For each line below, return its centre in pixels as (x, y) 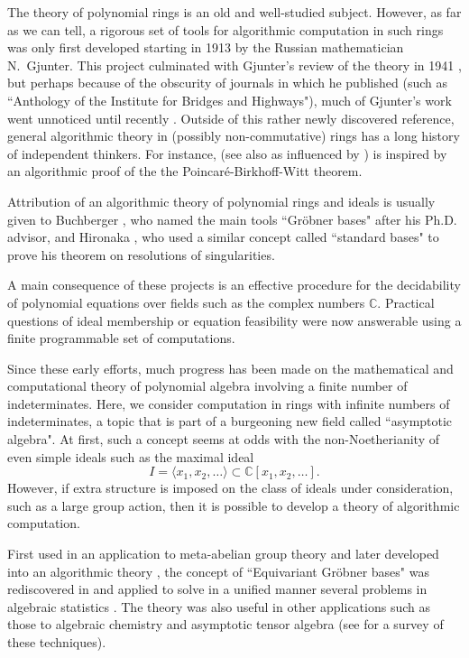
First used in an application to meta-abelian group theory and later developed (223, 554)
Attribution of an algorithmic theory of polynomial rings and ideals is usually (221, 201)
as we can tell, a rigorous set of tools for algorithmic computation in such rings (225, 29)
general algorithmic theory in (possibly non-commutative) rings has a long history (234, 136)
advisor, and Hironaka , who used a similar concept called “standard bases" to (223, 237)
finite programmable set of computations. (121, 338)
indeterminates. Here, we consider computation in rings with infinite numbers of (229, 403)
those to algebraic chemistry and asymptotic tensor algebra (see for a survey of (225, 624)
